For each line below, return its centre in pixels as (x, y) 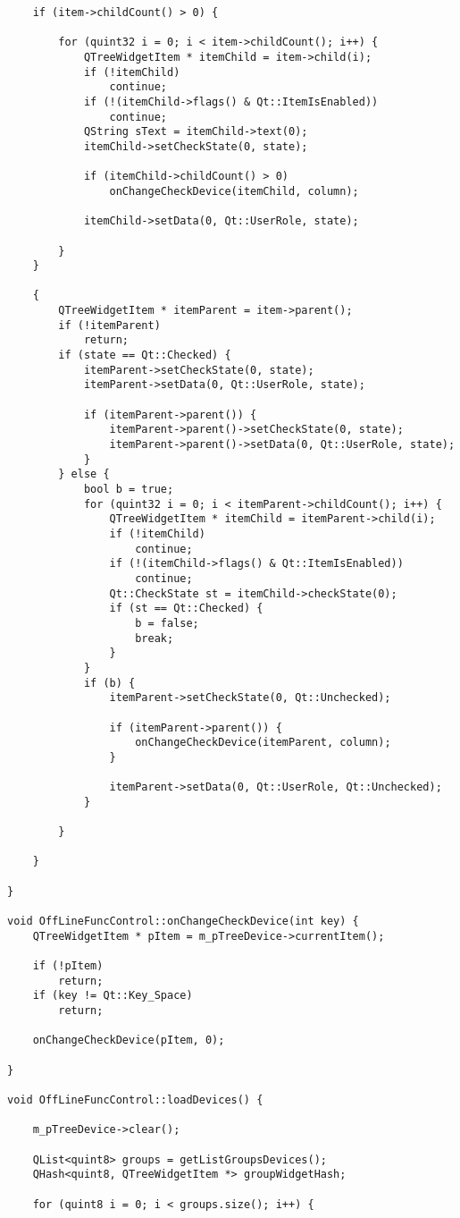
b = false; (167, 623)
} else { (84, 474)
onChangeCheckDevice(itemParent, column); (263, 743)
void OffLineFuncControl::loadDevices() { (135, 1100)
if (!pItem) (68, 966)
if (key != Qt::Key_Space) (113, 996)
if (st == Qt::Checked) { (186, 609)
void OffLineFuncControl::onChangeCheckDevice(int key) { (183, 922)
